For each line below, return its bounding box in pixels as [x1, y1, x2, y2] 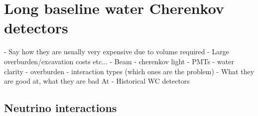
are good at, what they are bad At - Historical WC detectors [4, 76, 190, 86]
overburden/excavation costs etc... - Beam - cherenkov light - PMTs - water [4, 56, 234, 66]
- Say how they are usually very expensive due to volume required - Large [4, 46, 230, 57]
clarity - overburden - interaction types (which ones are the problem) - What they [4, 66, 255, 76]
